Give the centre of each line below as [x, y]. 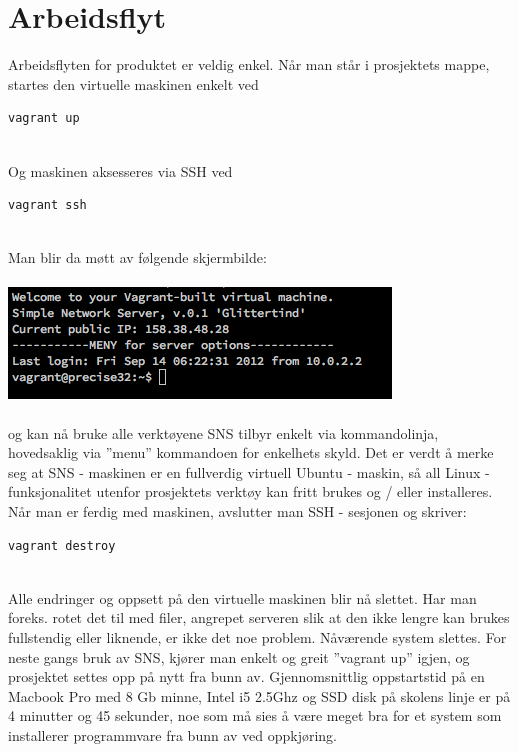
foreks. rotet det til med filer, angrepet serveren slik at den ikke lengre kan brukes [259, 617]
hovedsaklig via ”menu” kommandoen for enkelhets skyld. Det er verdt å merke [251, 452]
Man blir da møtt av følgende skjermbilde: [137, 257]
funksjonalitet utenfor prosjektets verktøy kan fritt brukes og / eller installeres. [250, 491]
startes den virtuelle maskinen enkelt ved [133, 83]
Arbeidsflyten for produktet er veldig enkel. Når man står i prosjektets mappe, [249, 64]
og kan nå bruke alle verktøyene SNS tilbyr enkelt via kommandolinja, [223, 432]
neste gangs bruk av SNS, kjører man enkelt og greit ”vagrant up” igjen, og [239, 656]
